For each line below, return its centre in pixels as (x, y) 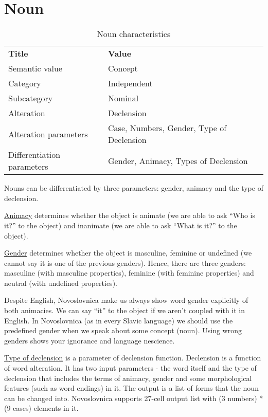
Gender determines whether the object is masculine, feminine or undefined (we (128, 253)
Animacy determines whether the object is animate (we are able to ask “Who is (130, 215)
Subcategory (31, 98)
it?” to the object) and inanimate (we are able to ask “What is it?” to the (121, 225)
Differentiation (34, 155)
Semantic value (35, 68)
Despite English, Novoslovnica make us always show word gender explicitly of (126, 300)
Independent (130, 83)
